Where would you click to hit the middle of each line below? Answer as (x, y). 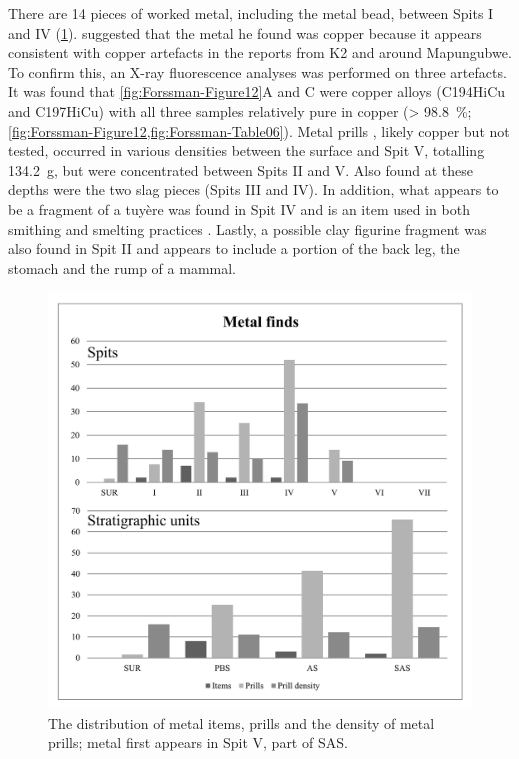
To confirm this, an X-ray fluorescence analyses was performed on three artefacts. (257, 71)
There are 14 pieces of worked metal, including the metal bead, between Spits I (251, 13)
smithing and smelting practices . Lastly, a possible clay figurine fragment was (247, 228)
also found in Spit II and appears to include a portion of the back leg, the (234, 248)
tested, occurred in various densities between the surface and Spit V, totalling (246, 150)
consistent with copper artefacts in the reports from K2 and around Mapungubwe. (260, 52)
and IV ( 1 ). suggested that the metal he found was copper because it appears (245, 32)
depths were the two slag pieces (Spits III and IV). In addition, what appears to (253, 189)
